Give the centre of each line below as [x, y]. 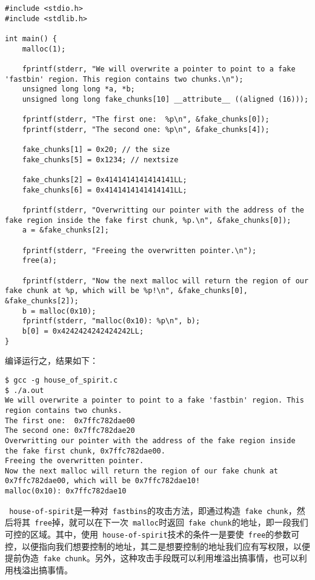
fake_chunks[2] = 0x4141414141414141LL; [104, 180]
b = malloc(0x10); [59, 311]
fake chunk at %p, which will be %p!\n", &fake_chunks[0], [126, 291]
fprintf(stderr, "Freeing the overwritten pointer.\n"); [139, 250]
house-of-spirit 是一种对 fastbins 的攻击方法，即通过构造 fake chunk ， [153, 510]
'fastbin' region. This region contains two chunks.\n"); [124, 79]
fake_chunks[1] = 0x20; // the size [96, 150]
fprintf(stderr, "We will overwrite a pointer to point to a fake [159, 69]
